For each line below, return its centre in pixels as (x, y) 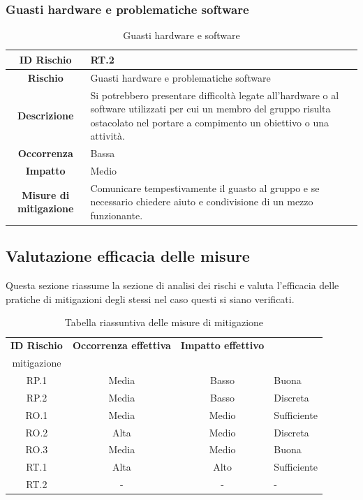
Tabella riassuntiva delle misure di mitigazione (164, 322)
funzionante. (117, 215)
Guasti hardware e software (181, 35)
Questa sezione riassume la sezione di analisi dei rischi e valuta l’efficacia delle (172, 285)
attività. (108, 136)
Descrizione (46, 115)
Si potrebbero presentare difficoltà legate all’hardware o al (215, 95)
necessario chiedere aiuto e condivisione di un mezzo (202, 201)
